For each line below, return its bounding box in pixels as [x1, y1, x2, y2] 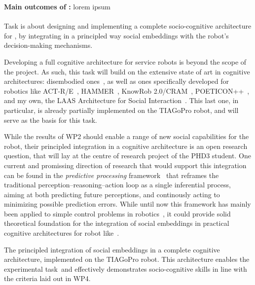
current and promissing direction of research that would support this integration [4, 160, 247, 170]
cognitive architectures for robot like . [4, 228, 119, 238]
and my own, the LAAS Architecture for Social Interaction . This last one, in [4, 95, 239, 106]
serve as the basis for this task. [4, 114, 97, 125]
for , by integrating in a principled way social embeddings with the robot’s [4, 30, 229, 40]
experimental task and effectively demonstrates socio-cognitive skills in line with [4, 263, 247, 274]
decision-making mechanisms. [4, 40, 93, 50]
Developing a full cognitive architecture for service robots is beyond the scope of [4, 56, 247, 67]
